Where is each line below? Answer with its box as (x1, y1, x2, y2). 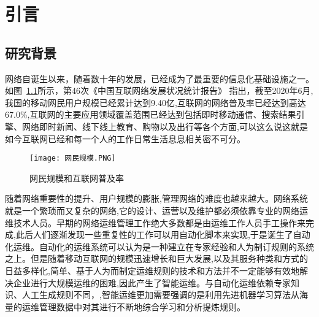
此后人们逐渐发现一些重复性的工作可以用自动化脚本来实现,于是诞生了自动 (15, 228, 310, 241)
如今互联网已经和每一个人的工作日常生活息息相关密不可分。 (5, 132, 245, 145)
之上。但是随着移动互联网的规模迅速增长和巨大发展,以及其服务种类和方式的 (5, 252, 308, 265)
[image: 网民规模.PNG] (29, 154, 116, 163)
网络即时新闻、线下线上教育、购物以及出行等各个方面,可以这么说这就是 (21, 120, 308, 132)
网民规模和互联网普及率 (29, 171, 124, 184)
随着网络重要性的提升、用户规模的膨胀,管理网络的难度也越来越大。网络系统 (5, 192, 308, 205)
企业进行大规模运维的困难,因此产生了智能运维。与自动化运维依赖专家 (13, 276, 291, 289)
